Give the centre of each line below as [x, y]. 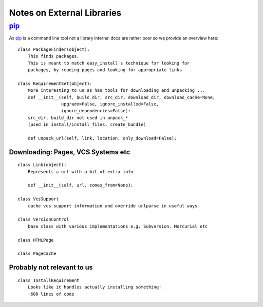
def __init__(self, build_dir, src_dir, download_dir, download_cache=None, [122, 97]
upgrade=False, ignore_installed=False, [110, 104]
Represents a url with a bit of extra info [80, 172]
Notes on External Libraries [65, 13]
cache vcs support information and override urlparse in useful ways [113, 206]
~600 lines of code [51, 294]
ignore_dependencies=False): [96, 111]
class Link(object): [42, 165]
